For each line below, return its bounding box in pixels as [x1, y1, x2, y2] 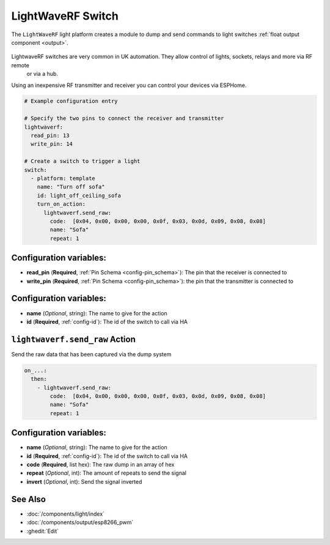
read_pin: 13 [31, 132, 70, 139]
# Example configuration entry [24, 98, 119, 105]
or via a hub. [26, 70, 58, 78]
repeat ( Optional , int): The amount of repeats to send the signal [26, 469, 186, 477]
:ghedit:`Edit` [26, 527, 59, 535]
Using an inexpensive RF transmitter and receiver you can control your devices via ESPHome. [11, 81, 247, 89]
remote [11, 61, 30, 69]
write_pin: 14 [31, 141, 73, 148]
